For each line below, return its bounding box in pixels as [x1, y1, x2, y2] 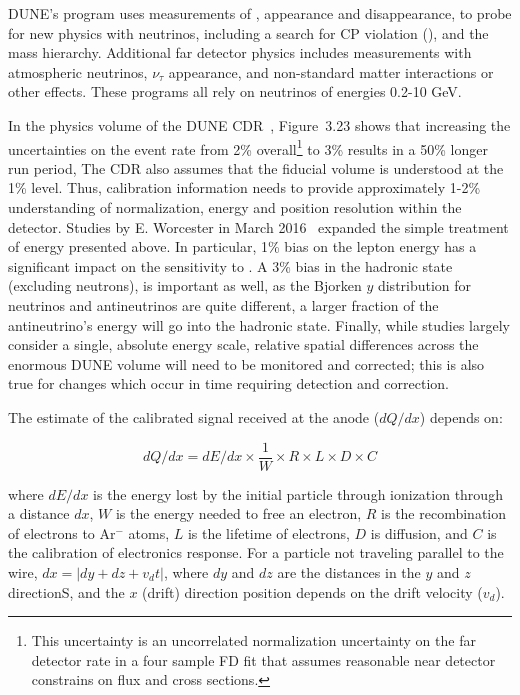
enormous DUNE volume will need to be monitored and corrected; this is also [8, 353, 485, 374]
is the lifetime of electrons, [187, 522, 350, 543]
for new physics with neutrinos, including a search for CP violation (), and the [8, 22, 489, 43]
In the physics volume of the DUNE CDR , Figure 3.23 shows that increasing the [8, 114, 511, 135]
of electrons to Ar [8, 522, 116, 543]
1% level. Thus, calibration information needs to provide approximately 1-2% [8, 177, 481, 198]
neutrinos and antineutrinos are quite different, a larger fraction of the [8, 294, 439, 315]
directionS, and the [8, 581, 125, 602]
